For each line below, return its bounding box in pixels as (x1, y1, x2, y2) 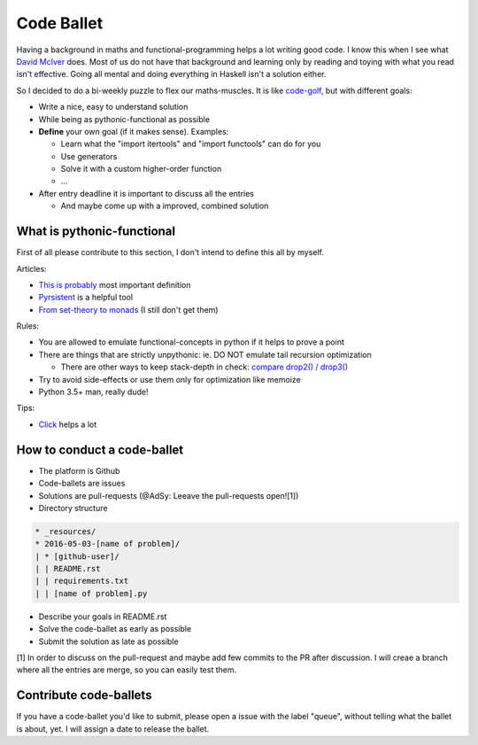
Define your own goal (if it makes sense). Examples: (38, 126, 229, 136)
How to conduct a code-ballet (16, 442, 184, 457)
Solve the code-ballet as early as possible (38, 624, 192, 634)
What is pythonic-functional (16, 224, 176, 239)
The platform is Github (38, 465, 120, 476)
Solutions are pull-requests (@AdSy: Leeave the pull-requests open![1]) (38, 490, 299, 501)
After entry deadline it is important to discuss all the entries (38, 188, 254, 198)
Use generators (60, 151, 118, 161)
